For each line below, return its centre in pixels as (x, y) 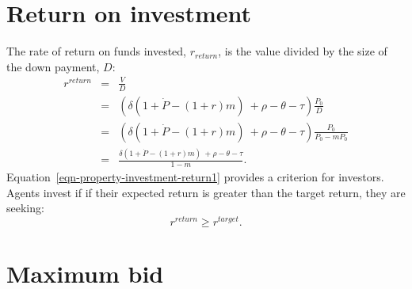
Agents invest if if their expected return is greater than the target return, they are (206, 192)
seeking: (25, 208)
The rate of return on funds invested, (97, 51)
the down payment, (53, 66)
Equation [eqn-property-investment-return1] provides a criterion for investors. (195, 176)
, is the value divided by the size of (303, 51)
